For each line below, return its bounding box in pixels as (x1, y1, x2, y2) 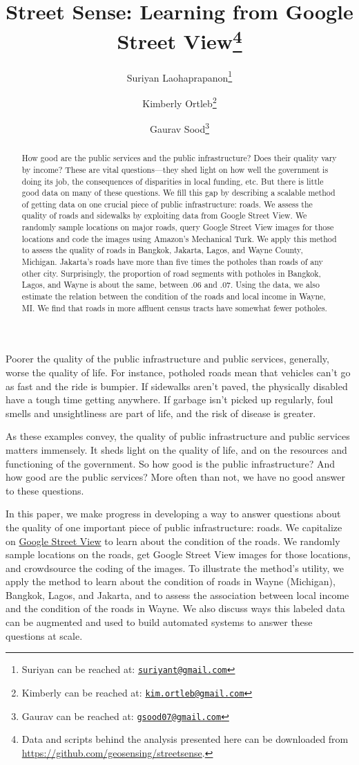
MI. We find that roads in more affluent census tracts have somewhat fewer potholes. (21, 302, 327, 313)
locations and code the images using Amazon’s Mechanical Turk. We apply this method (21, 232, 337, 244)
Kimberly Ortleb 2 (142, 93, 217, 110)
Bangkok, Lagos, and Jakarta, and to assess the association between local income (6, 587, 349, 602)
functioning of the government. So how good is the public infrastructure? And (6, 456, 336, 470)
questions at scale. (6, 628, 83, 643)
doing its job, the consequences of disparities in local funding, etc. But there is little (21, 175, 324, 187)
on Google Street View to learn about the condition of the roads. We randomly (6, 533, 340, 548)
